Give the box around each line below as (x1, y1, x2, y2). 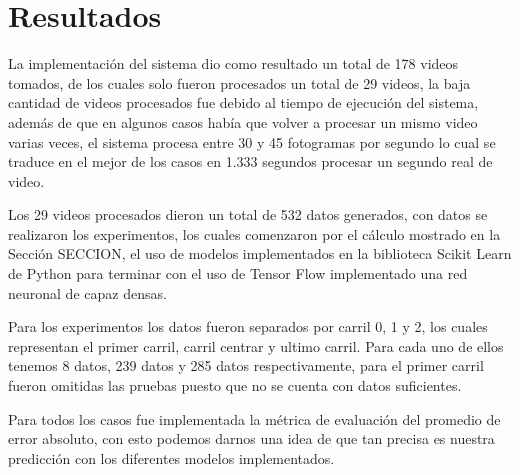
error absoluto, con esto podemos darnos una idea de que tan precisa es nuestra (8, 428, 495, 449)
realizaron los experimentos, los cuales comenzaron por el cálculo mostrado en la (8, 223, 501, 244)
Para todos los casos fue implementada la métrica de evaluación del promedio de (8, 408, 501, 429)
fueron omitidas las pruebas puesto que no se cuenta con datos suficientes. (8, 375, 462, 396)
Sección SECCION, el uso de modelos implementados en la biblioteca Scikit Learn (8, 243, 512, 264)
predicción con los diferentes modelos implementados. (8, 447, 335, 468)
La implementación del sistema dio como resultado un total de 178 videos (8, 53, 459, 74)
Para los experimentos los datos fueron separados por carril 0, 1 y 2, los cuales (8, 316, 488, 337)
